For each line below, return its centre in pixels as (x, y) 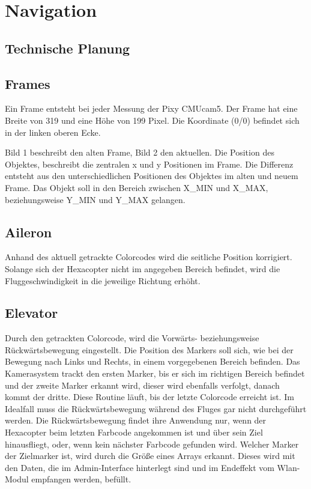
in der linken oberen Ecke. (53, 132)
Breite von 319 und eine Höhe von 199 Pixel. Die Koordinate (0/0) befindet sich (152, 120)
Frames (28, 83)
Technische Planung (68, 48)
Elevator (32, 313)
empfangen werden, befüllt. (81, 479)
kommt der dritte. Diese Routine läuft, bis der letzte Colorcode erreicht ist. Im (149, 397)
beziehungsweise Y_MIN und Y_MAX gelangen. (95, 199)
